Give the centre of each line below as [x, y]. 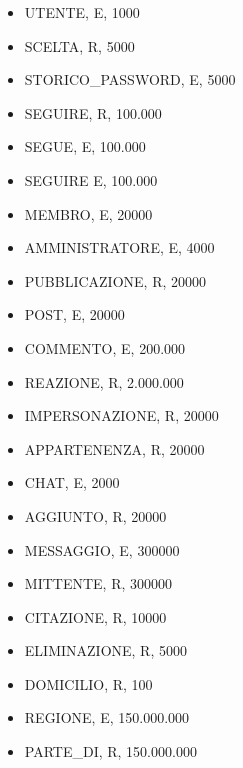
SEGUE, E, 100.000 [85, 146]
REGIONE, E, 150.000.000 [107, 717]
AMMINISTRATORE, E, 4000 [119, 247]
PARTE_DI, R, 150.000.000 [110, 751]
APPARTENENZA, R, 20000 [114, 448]
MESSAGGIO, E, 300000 [102, 549]
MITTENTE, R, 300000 [98, 583]
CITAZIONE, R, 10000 [95, 616]
